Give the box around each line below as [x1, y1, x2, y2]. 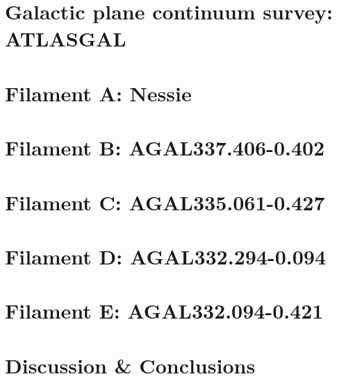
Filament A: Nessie [5, 78, 192, 107]
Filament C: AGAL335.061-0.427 [5, 187, 325, 216]
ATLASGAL [5, 24, 126, 53]
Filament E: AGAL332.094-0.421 [5, 296, 324, 325]
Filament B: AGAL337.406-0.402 [5, 133, 325, 162]
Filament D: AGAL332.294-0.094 [5, 242, 327, 270]
